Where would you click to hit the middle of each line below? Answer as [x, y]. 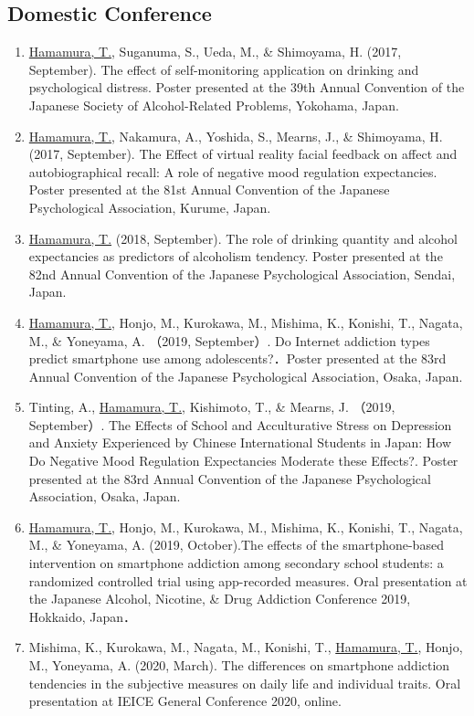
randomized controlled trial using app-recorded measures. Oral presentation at [248, 580]
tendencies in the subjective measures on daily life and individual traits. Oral [245, 683]
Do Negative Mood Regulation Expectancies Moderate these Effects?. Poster [243, 461]
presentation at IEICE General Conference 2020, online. [185, 701]
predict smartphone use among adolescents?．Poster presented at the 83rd [237, 358]
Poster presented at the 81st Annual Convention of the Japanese [209, 190]
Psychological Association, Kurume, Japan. [150, 207]
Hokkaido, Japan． [83, 616]
